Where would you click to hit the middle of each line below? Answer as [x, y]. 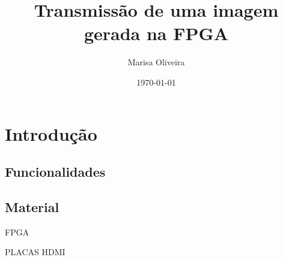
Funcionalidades [55, 172]
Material [32, 206]
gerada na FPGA [156, 33]
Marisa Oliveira [156, 62]
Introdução [51, 133]
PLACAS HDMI [35, 252]
